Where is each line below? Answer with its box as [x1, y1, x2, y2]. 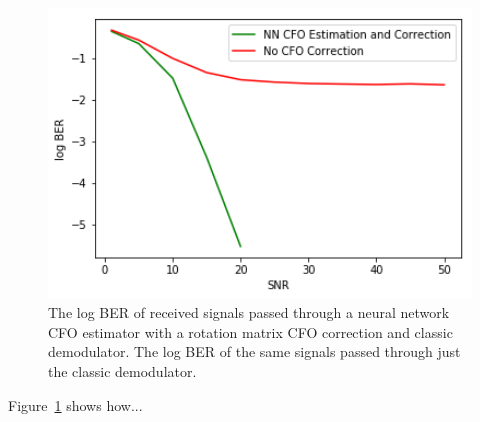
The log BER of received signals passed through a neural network [48, 302, 450, 323]
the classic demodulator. [48, 361, 197, 382]
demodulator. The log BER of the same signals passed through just [48, 341, 461, 362]
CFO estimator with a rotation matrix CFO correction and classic [48, 321, 453, 342]
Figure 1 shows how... [8, 394, 143, 415]
